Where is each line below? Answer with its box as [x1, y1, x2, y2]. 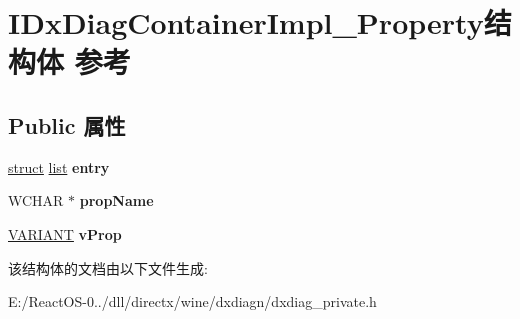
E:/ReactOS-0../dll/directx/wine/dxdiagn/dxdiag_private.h [8, 291, 377, 312]
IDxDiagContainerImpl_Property [8, 2, 484, 43]
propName [79, 190, 154, 211]
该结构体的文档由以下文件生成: [8, 257, 208, 278]
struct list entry [8, 156, 110, 177]
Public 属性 [8, 109, 126, 140]
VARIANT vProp [8, 223, 122, 244]
